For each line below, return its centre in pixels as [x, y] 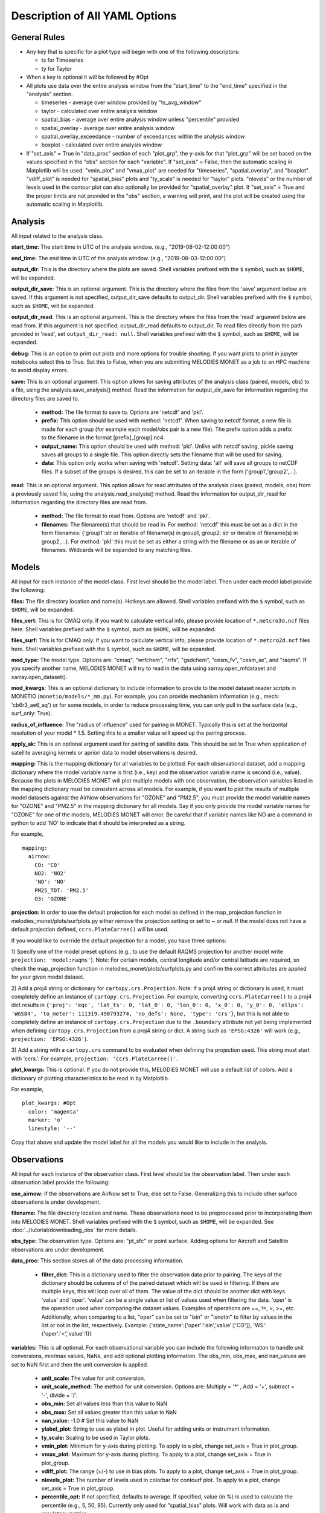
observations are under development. [58, 1249]
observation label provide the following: [60, 1183]
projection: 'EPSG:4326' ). [50, 1039]
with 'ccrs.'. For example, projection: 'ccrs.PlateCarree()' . [94, 1058]
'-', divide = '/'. [59, 1395]
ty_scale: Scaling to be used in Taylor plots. [96, 1437]
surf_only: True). [32, 714]
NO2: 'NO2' [50, 873]
